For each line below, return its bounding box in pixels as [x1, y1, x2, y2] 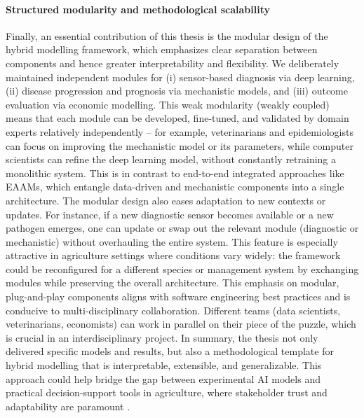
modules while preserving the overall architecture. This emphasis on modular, [6, 275, 339, 290]
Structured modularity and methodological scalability [6, 1, 271, 16]
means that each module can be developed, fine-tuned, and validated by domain [6, 111, 349, 125]
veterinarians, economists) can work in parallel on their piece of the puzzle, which [6, 316, 356, 331]
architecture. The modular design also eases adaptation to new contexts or [6, 193, 326, 207]
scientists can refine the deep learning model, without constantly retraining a [6, 152, 337, 167]
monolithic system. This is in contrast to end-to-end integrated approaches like [6, 165, 344, 180]
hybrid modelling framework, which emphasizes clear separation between [6, 42, 318, 57]
